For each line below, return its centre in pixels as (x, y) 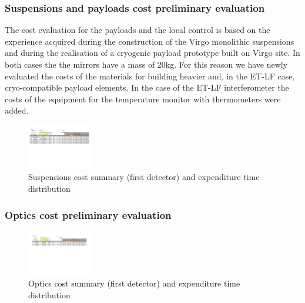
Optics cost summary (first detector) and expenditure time (134, 283)
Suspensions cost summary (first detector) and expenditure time (144, 177)
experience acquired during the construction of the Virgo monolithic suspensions (150, 41)
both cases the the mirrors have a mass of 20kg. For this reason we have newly (146, 64)
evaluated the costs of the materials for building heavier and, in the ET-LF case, (150, 76)
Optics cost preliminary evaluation (88, 214)
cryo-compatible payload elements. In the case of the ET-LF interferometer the (147, 87)
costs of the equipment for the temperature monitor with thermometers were (143, 99)
